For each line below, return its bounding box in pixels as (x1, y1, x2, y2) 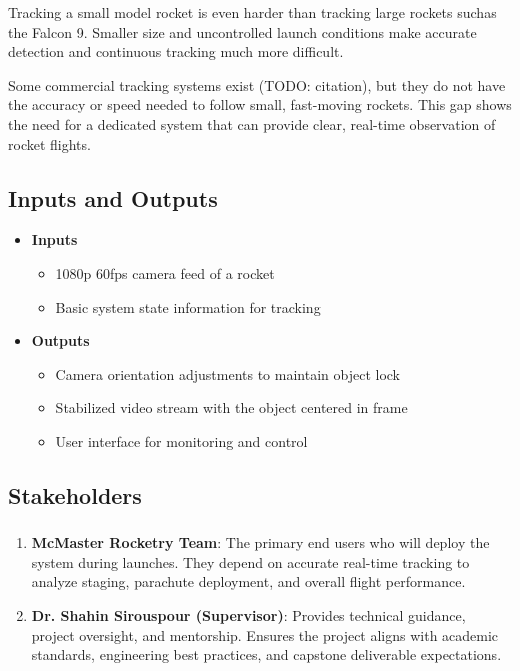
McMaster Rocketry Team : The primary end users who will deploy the (31, 532, 490, 553)
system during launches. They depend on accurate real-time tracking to (31, 551, 470, 572)
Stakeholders (8, 479, 142, 510)
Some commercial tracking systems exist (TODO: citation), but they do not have (8, 74, 506, 95)
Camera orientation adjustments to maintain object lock (55, 363, 400, 384)
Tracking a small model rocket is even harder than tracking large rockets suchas (8, 2, 497, 22)
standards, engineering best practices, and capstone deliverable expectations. (31, 644, 502, 665)
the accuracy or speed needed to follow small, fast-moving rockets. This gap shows (8, 94, 512, 115)
